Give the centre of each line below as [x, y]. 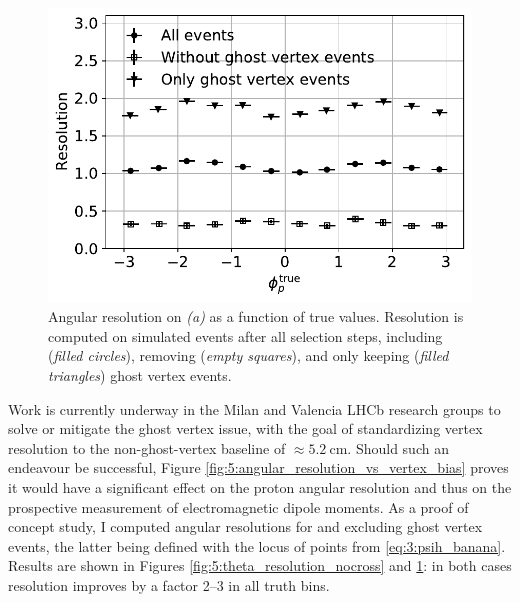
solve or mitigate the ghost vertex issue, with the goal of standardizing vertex [245, 428]
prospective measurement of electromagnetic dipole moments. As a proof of [238, 506]
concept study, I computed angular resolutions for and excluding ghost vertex [245, 526]
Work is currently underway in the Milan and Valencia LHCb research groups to [254, 408]
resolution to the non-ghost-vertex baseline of [147, 447]
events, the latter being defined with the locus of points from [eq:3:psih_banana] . [257, 545]
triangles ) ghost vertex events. [140, 375]
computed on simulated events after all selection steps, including [245, 335]
